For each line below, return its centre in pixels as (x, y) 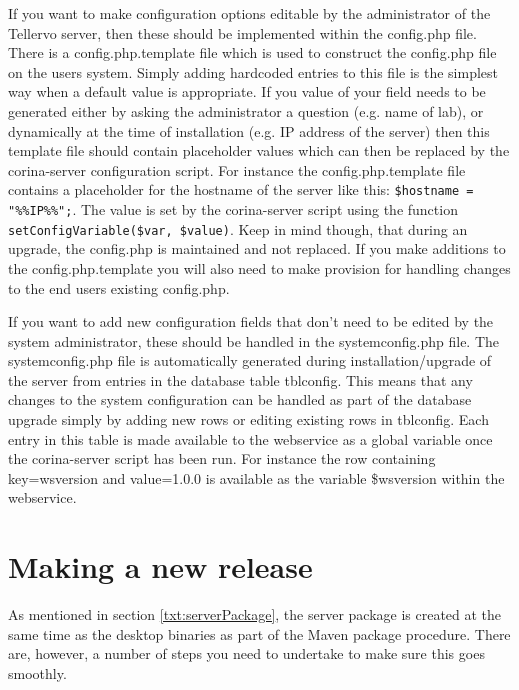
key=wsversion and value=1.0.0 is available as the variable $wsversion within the (256, 477)
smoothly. (37, 672)
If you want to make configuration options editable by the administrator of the (249, 13)
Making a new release (160, 566)
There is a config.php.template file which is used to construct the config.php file (252, 52)
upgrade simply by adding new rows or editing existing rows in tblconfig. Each (248, 419)
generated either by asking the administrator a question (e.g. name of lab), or (246, 110)
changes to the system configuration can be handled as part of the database (240, 399)
